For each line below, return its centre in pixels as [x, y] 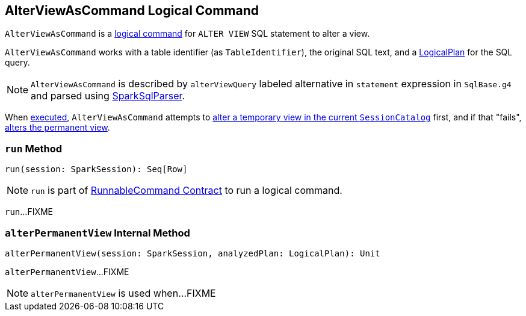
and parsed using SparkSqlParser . [108, 96]
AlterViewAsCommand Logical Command [132, 11]
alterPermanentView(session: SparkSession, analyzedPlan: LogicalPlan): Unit [193, 253]
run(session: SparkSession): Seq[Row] [96, 169]
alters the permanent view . [57, 128]
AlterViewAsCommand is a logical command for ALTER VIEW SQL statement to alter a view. [187, 34]
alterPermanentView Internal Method [97, 233]
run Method [33, 148]
